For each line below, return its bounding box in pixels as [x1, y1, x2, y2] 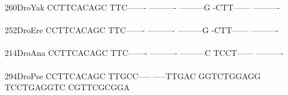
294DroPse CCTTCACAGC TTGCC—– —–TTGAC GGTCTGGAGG [5, 69, 261, 82]
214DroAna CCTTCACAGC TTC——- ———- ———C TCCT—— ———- [5, 47, 284, 59]
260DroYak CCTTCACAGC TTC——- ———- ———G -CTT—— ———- [5, 1, 280, 13]
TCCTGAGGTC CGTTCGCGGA [5, 81, 130, 93]
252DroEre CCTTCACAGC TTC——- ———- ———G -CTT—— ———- [5, 24, 279, 36]
